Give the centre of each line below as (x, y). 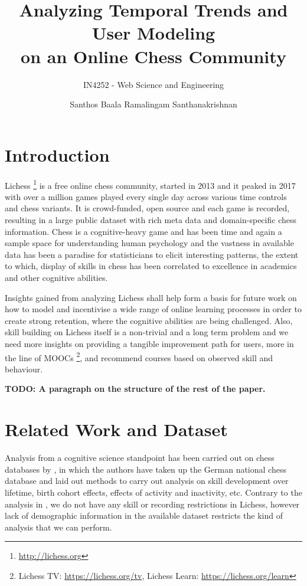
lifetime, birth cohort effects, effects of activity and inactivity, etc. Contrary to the (153, 492)
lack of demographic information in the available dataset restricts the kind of (144, 515)
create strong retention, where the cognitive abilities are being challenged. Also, (149, 320)
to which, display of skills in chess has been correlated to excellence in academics (151, 266)
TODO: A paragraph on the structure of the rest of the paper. (135, 389)
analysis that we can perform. (58, 527)
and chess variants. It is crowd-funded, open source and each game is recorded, (147, 208)
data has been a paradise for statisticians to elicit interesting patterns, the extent (152, 254)
